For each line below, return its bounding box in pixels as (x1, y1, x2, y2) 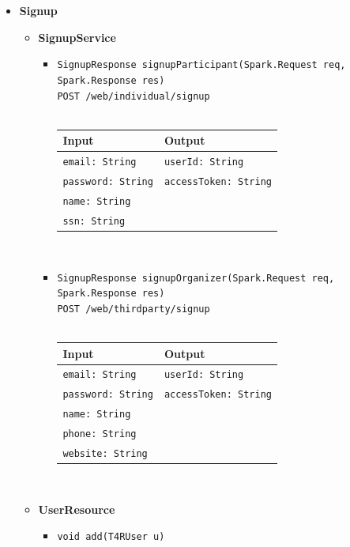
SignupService (38, 28, 116, 45)
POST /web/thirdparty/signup (57, 303, 210, 315)
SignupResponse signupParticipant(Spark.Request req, (57, 59, 346, 71)
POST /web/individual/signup (57, 90, 210, 102)
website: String (62, 448, 148, 460)
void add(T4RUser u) (57, 531, 165, 543)
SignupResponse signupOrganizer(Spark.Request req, (57, 272, 335, 284)
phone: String (62, 428, 137, 440)
